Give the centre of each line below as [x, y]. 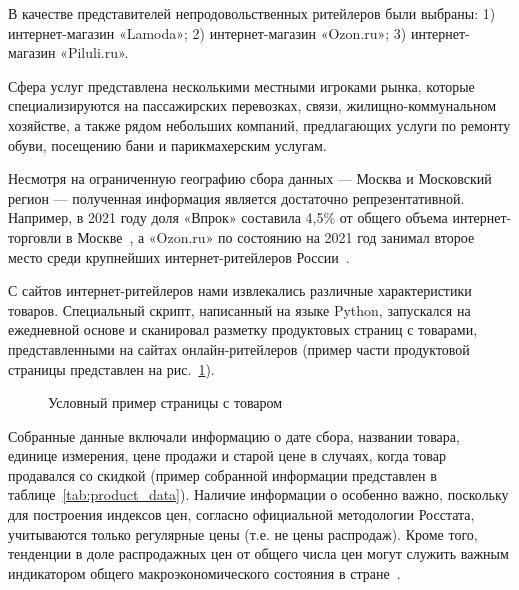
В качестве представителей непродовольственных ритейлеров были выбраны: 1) [252, 13]
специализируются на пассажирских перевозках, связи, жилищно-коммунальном [252, 105]
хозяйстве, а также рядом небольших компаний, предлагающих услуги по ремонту [259, 124]
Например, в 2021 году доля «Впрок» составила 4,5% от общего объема [228, 217]
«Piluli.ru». [94, 52]
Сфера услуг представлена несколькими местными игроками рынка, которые [241, 85]
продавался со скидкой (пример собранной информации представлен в [222, 474]
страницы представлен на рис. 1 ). [111, 368]
